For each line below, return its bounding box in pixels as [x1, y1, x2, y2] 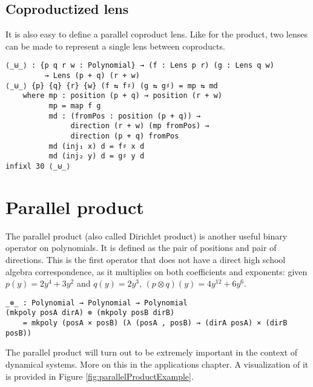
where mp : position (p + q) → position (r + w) [22, 91, 222, 100]
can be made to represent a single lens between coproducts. [5, 39, 225, 52]
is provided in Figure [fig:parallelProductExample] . [5, 369, 194, 382]
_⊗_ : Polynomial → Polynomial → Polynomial [5, 298, 188, 307]
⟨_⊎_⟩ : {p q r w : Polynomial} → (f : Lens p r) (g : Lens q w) [5, 61, 274, 70]
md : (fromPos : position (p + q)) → [48, 111, 201, 120]
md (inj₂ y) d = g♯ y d [48, 152, 145, 161]
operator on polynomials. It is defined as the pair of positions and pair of [5, 241, 277, 254]
